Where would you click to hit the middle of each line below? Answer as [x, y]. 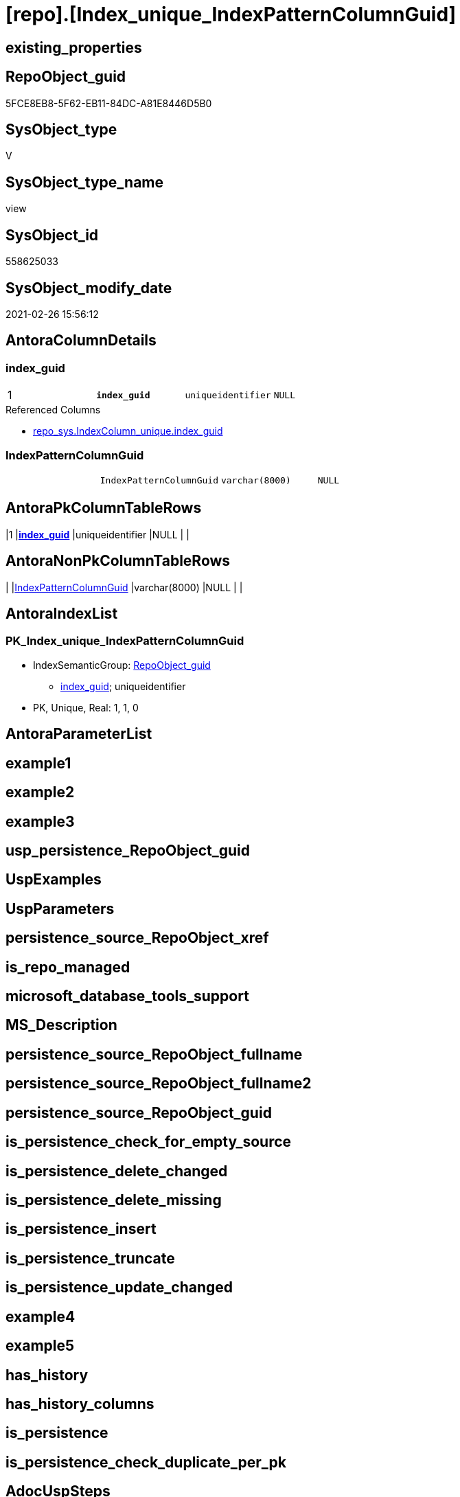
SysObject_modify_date [89, 288]
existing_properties [74, 47]
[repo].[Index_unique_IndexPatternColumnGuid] [231, 14]
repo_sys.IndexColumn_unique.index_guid [128, 431]
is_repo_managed [68, 967]
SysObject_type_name [85, 182]
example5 [40, 1346]
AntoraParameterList [79, 734]
